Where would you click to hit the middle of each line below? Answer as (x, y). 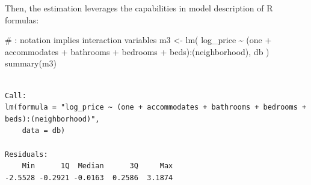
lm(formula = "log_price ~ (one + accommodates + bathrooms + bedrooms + (156, 107)
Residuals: (26, 154)
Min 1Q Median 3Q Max (97, 166)
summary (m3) (31, 63)
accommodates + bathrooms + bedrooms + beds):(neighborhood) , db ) (137, 51)
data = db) (44, 131)
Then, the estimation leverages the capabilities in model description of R (139, 8)
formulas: (22, 19)
